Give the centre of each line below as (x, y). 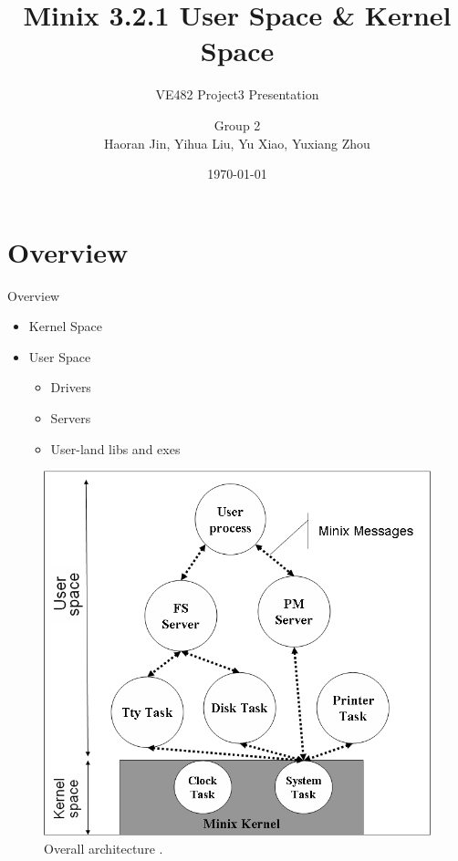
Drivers (71, 387)
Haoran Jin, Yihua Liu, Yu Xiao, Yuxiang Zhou (237, 143)
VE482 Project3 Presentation (237, 94)
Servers (71, 418)
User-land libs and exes (115, 448)
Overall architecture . (104, 849)
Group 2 (237, 124)
